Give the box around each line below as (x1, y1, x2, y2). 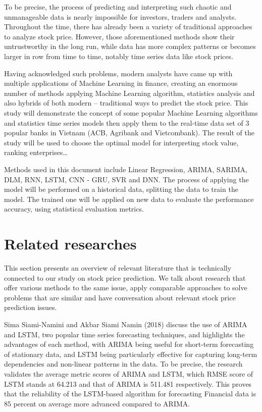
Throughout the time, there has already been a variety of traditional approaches (4, 21, 252, 32)
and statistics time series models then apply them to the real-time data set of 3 (4, 117, 249, 128)
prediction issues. (4, 302, 57, 313)
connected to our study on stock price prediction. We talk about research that (4, 272, 246, 283)
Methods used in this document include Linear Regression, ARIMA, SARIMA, (4, 164, 247, 174)
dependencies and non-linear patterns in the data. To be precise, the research (4, 358, 243, 369)
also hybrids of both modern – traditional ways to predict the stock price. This (4, 97, 248, 108)
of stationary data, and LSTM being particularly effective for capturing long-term (4, 348, 257, 359)
